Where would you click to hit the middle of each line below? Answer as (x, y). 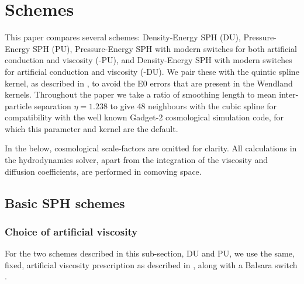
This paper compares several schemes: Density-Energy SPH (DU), (123, 37)
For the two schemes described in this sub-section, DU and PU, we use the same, (150, 253)
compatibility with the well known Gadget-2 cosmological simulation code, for (144, 117)
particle (18, 105)
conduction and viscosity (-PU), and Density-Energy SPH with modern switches (148, 60)
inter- (289, 94)
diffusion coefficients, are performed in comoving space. (103, 171)
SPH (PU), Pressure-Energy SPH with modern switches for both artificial (165, 48)
